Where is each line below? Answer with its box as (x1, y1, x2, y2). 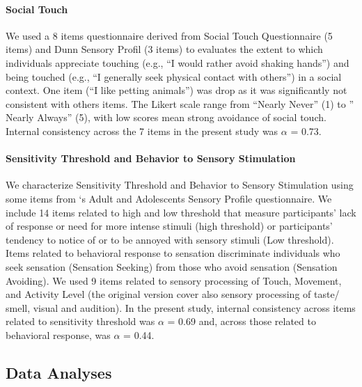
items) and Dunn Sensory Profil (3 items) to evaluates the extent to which (6, 42, 323, 56)
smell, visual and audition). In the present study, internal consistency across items (6, 300, 356, 315)
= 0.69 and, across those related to (167, 314, 316, 329)
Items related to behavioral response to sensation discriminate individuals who (6, 246, 340, 260)
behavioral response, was (6, 327, 111, 342)
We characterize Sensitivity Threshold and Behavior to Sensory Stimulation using (6, 177, 354, 192)
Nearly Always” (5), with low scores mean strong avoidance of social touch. (6, 110, 326, 125)
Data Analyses (6, 361, 112, 383)
